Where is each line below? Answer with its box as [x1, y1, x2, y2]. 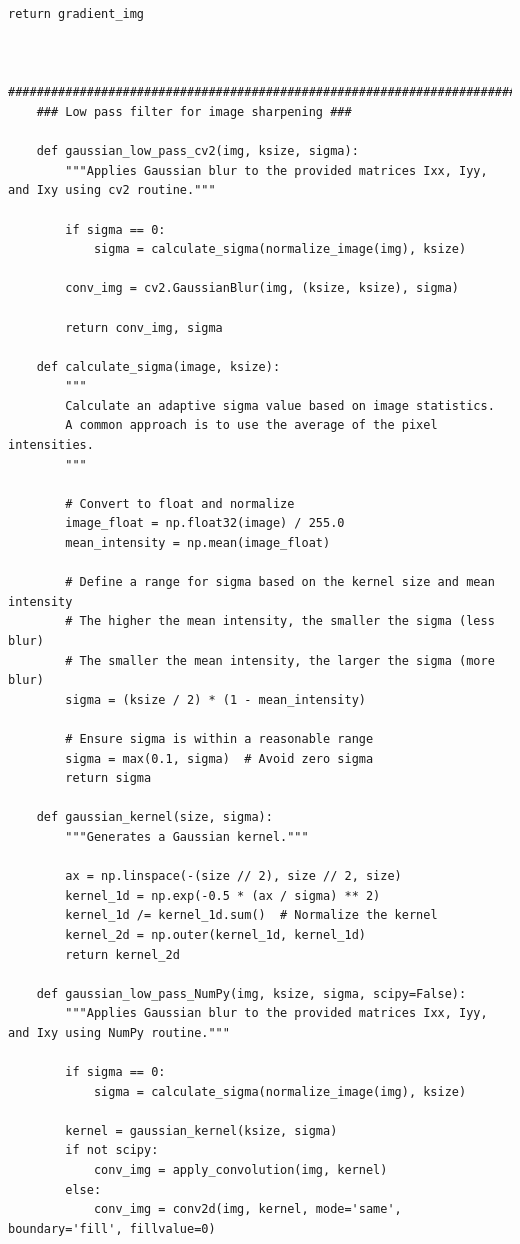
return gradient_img [8, 7, 145, 21]
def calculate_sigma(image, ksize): [36, 359, 281, 374]
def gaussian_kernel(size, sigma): [36, 810, 273, 825]
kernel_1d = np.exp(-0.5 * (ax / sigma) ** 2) [65, 888, 381, 903]
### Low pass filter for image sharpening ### [36, 104, 352, 119]
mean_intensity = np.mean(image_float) [65, 536, 331, 551]
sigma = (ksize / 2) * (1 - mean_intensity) [65, 692, 366, 707]
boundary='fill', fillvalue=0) [8, 1221, 216, 1236]
